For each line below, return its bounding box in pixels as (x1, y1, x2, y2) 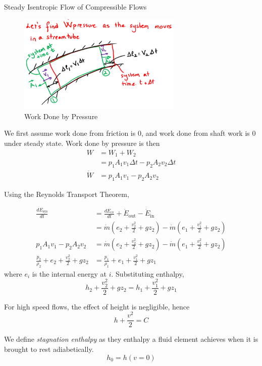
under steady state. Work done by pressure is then (4, 137, 160, 148)
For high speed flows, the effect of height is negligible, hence (4, 301, 190, 311)
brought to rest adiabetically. (4, 344, 94, 354)
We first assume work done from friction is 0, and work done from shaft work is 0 (4, 128, 256, 138)
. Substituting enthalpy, (111, 268, 184, 279)
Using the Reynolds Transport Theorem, (4, 188, 129, 199)
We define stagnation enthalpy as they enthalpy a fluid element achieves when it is (4, 334, 258, 344)
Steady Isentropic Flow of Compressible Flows (4, 2, 147, 12)
